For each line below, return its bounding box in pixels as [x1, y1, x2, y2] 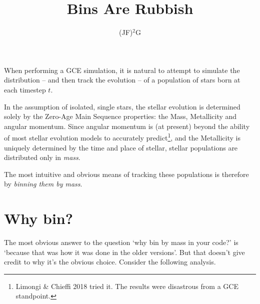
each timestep [4, 84, 46, 94]
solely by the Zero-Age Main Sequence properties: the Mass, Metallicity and [4, 111, 237, 121]
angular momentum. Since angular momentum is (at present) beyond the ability [4, 120, 250, 131]
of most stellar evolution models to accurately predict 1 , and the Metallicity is [4, 131, 240, 142]
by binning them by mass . [4, 178, 82, 189]
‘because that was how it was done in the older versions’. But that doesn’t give [4, 246, 245, 257]
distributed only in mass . [4, 152, 80, 162]
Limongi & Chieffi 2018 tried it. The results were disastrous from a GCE [15, 280, 238, 291]
